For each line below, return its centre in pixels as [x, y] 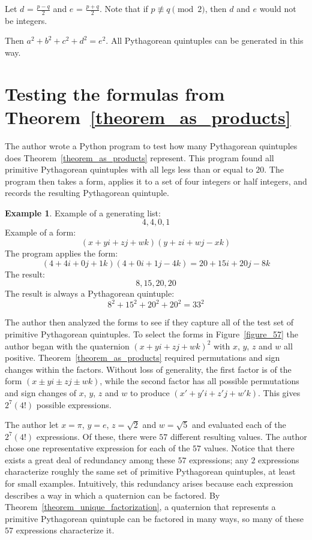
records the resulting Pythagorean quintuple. [87, 193]
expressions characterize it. [65, 530]
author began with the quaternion [67, 346]
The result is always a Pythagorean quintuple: [90, 293]
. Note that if [124, 8]
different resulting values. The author [238, 436]
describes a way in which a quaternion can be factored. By [112, 495]
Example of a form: [40, 232]
